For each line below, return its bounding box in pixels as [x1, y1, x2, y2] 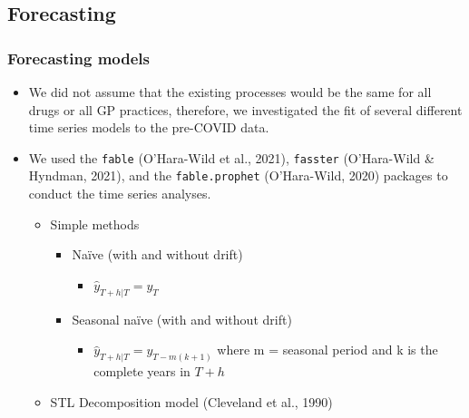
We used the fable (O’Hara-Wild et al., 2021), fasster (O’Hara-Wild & [28, 148, 435, 167]
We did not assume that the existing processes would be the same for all [28, 83, 432, 101]
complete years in [93, 362, 191, 381]
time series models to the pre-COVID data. [28, 118, 269, 137]
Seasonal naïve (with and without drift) [72, 309, 292, 328]
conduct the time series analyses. [28, 184, 211, 203]
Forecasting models [7, 46, 150, 69]
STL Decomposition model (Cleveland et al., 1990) [50, 392, 333, 411]
